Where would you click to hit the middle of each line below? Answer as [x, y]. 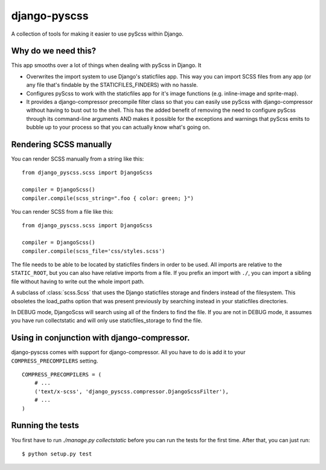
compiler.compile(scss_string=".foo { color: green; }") [108, 198]
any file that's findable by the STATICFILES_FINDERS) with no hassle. [112, 85]
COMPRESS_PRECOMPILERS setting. [55, 361]
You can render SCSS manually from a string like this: [78, 159]
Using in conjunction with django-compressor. [101, 338]
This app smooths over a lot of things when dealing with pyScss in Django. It [106, 65]
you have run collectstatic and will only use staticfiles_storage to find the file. [107, 321]
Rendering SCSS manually [62, 144]
